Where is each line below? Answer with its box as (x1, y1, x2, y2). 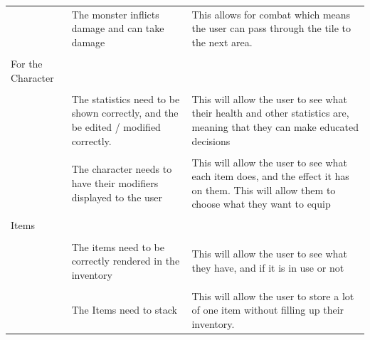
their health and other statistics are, (191, 105, 349, 120)
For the (11, 56, 43, 71)
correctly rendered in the (71, 253, 180, 268)
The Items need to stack (71, 302, 177, 317)
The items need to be (71, 239, 164, 254)
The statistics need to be (71, 91, 180, 106)
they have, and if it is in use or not (191, 260, 344, 275)
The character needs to (71, 161, 172, 176)
